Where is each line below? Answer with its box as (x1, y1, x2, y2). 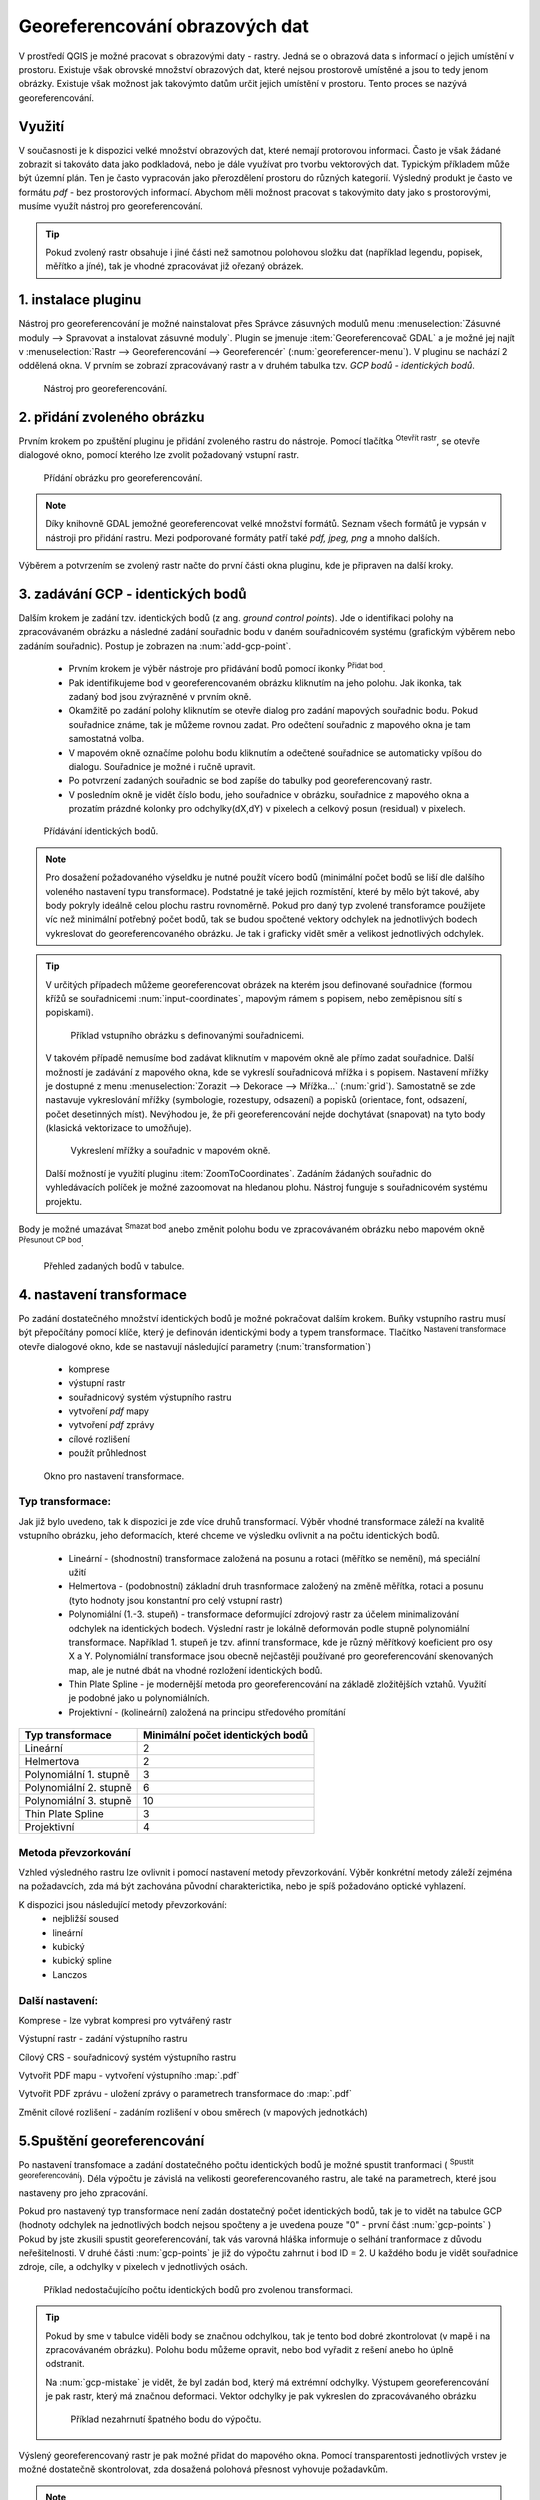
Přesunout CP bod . (18, 1235, 84, 1249)
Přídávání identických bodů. (43, 825, 159, 837)
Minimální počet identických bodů (143, 1728, 309, 1742)
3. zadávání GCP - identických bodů (18, 585, 247, 602)
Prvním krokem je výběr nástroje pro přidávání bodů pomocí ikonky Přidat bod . (68, 661, 386, 675)
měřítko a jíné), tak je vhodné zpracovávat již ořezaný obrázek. (45, 260, 304, 272)
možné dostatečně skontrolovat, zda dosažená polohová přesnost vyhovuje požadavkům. (18, 2463, 389, 2475)
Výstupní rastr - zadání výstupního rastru (18, 2033, 188, 2045)
